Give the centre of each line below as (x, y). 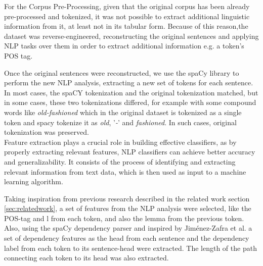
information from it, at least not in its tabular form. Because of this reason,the (126, 26)
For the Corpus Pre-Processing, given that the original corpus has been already (127, 6)
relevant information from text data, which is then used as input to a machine (125, 171)
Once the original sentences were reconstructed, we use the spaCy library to (122, 72)
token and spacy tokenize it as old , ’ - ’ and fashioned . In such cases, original (120, 122)
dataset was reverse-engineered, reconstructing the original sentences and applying (131, 36)
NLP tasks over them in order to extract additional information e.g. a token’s (124, 46)
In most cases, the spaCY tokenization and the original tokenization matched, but (131, 92)
